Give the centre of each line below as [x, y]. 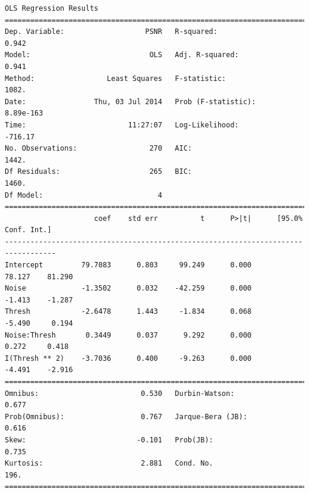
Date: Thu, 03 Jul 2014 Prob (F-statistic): [130, 102]
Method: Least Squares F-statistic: [116, 78]
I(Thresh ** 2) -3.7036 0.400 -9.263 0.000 [128, 358]
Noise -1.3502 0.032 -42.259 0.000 [128, 288]
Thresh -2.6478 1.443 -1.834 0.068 [128, 312]
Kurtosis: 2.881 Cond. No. [109, 464]
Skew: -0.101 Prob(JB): [109, 440]
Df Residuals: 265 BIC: [98, 172]
